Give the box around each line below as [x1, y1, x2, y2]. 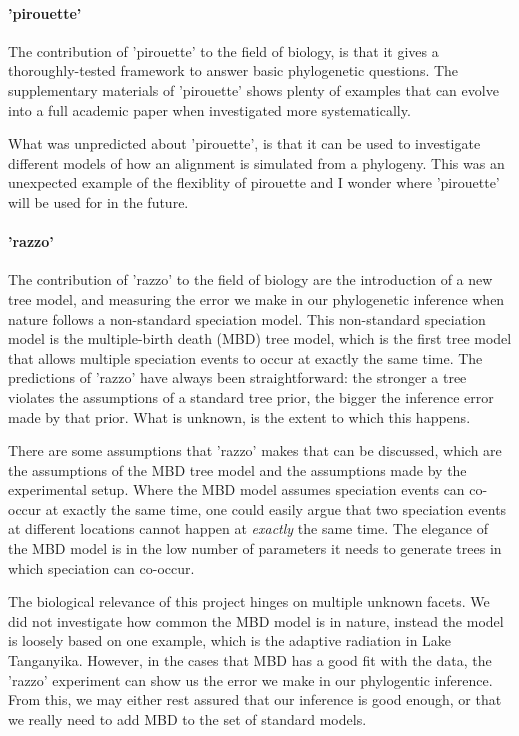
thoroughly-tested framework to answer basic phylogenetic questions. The [8, 60, 459, 81]
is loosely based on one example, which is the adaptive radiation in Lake [8, 630, 452, 651]
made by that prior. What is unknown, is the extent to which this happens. [8, 406, 471, 427]
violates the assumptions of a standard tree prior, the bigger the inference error [8, 386, 494, 407]
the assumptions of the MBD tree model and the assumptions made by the [8, 459, 467, 480]
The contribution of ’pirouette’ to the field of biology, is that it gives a [8, 40, 439, 61]
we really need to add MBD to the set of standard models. [8, 708, 367, 729]
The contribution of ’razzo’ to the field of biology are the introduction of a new [8, 269, 493, 290]
